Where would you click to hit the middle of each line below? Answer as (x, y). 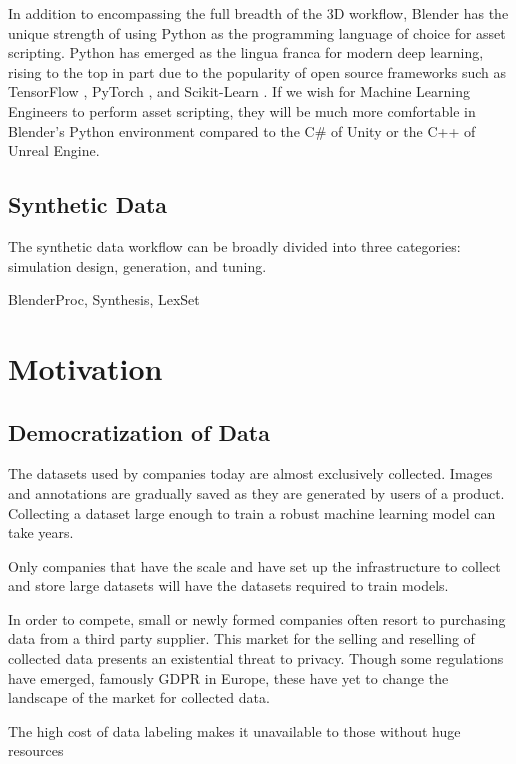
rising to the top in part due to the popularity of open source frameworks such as (257, 71)
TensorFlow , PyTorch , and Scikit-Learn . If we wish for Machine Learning (239, 91)
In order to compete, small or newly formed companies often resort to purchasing (257, 618)
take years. (41, 532)
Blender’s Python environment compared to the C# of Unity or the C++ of (242, 130)
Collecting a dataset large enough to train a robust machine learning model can (252, 512)
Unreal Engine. (54, 150)
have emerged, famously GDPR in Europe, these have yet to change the (228, 677)
